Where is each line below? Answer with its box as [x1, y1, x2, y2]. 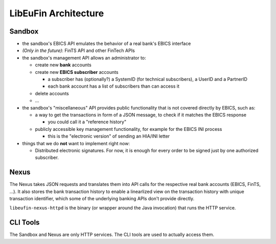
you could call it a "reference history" [48, 119, 127, 125]
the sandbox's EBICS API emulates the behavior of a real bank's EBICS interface [22, 41, 191, 47]
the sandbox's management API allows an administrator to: [22, 55, 146, 61]
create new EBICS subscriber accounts [35, 69, 119, 75]
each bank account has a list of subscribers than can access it [48, 83, 180, 89]
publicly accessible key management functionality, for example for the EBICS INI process [35, 126, 222, 132]
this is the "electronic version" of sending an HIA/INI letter [48, 133, 170, 140]
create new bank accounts [35, 62, 91, 68]
